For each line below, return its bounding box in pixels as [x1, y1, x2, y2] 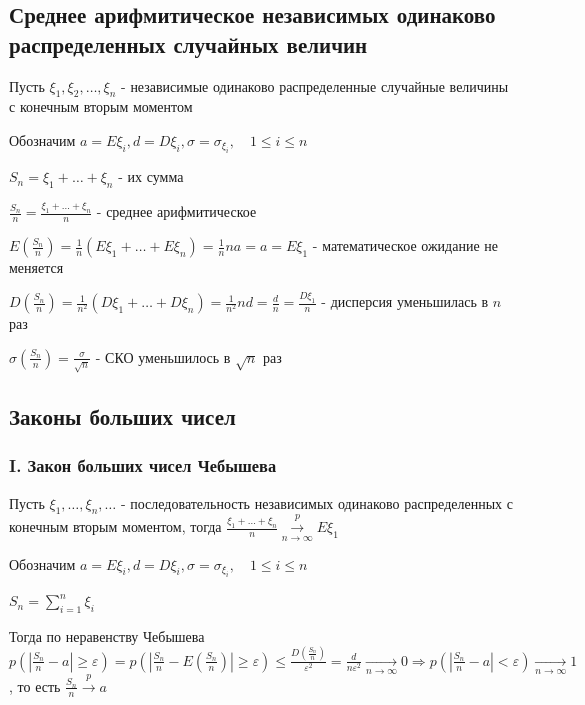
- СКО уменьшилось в [95, 346, 231, 367]
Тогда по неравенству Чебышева [9, 625, 205, 646]
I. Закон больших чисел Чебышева [9, 453, 277, 478]
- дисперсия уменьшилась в [321, 291, 489, 312]
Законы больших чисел [9, 401, 236, 432]
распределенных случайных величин [9, 28, 368, 59]
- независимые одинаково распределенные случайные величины [121, 75, 509, 96]
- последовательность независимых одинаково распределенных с [120, 492, 513, 513]
